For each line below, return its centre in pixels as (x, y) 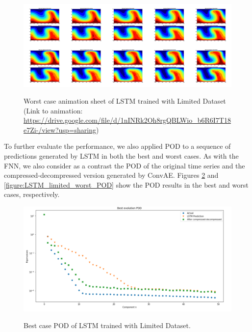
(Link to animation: (53, 110)
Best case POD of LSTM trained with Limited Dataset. (107, 325)
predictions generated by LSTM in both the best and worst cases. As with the (121, 155)
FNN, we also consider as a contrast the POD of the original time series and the (125, 165)
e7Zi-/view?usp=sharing (60, 129)
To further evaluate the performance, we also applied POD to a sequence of (117, 146)
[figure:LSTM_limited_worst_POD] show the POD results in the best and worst (126, 184)
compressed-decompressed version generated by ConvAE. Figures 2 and (111, 175)
